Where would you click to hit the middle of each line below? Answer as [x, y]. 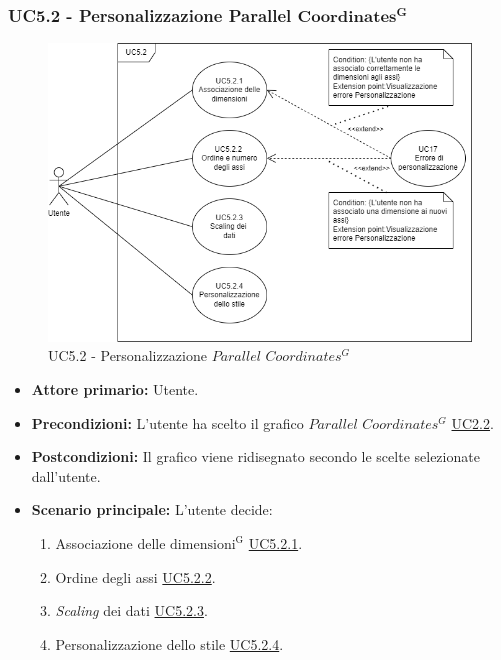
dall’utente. [66, 475]
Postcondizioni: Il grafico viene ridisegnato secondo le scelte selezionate [255, 456]
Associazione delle [110, 542]
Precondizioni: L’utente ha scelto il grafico [167, 422]
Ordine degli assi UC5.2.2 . [135, 576]
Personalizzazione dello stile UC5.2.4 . [169, 643]
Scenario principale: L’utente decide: [152, 509]
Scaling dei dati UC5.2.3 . [131, 610]
